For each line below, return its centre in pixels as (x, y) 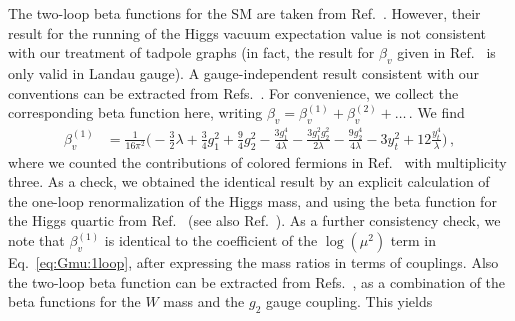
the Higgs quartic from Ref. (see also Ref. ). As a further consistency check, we (254, 220)
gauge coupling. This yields (349, 301)
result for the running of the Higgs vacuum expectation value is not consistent (247, 32)
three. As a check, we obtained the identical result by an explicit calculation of (249, 181)
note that (36, 240)
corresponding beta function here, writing (135, 112)
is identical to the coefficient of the (211, 240)
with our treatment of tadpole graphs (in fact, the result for (191, 52)
